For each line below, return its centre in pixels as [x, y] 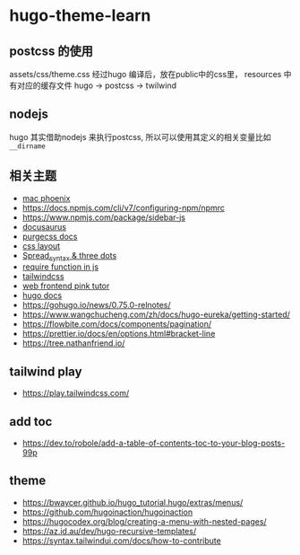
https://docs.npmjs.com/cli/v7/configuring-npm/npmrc [124, 207]
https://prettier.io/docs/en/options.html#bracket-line [119, 334]
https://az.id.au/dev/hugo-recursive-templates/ [109, 531]
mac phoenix [46, 198]
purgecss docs [50, 236]
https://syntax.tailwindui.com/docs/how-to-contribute [121, 541]
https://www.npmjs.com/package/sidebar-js [104, 217]
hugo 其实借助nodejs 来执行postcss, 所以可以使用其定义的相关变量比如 [140, 137]
